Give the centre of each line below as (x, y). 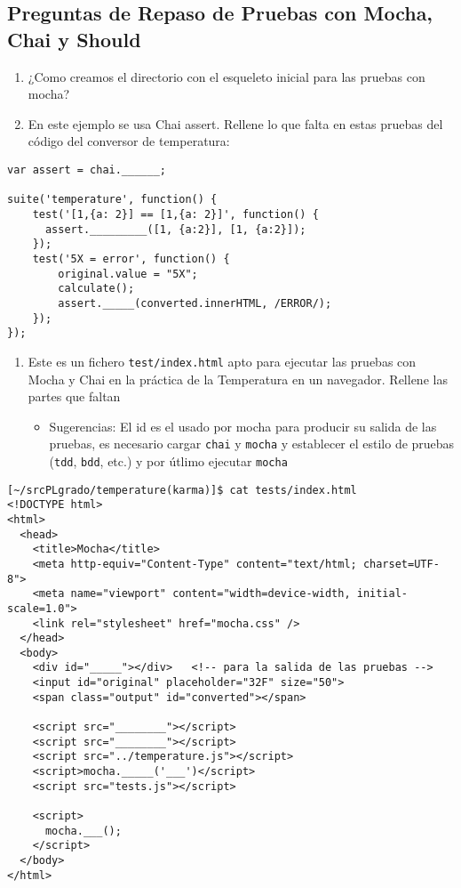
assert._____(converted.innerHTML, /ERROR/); (195, 303)
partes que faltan (74, 396)
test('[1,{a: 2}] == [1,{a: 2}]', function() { (175, 214)
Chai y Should (74, 39)
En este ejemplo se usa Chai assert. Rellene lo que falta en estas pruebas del (235, 123)
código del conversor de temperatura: (129, 141)
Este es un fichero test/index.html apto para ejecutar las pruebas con (222, 361)
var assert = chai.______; (87, 170)
